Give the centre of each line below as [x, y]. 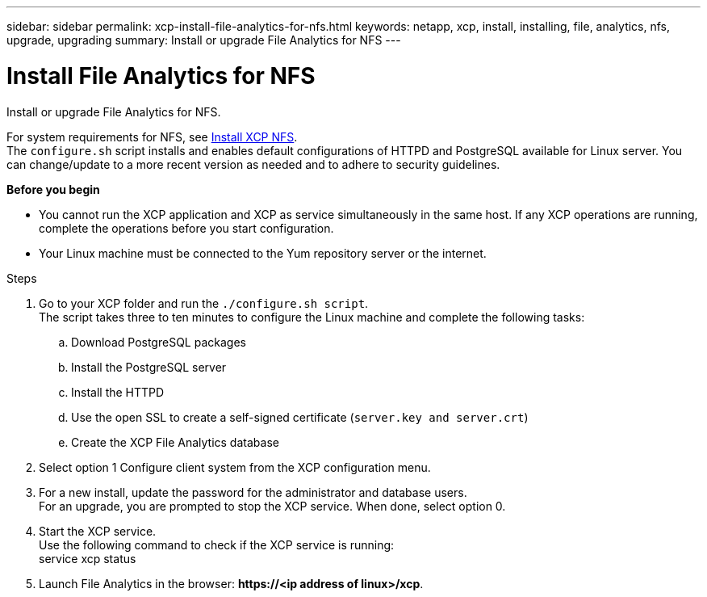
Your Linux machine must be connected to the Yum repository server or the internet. [263, 253]
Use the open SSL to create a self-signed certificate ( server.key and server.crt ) [300, 417]
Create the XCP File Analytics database [175, 442]
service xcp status [88, 558]
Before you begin [53, 189]
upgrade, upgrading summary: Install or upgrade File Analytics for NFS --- [204, 40]
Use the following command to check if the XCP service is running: [217, 544]
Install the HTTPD [118, 392]
